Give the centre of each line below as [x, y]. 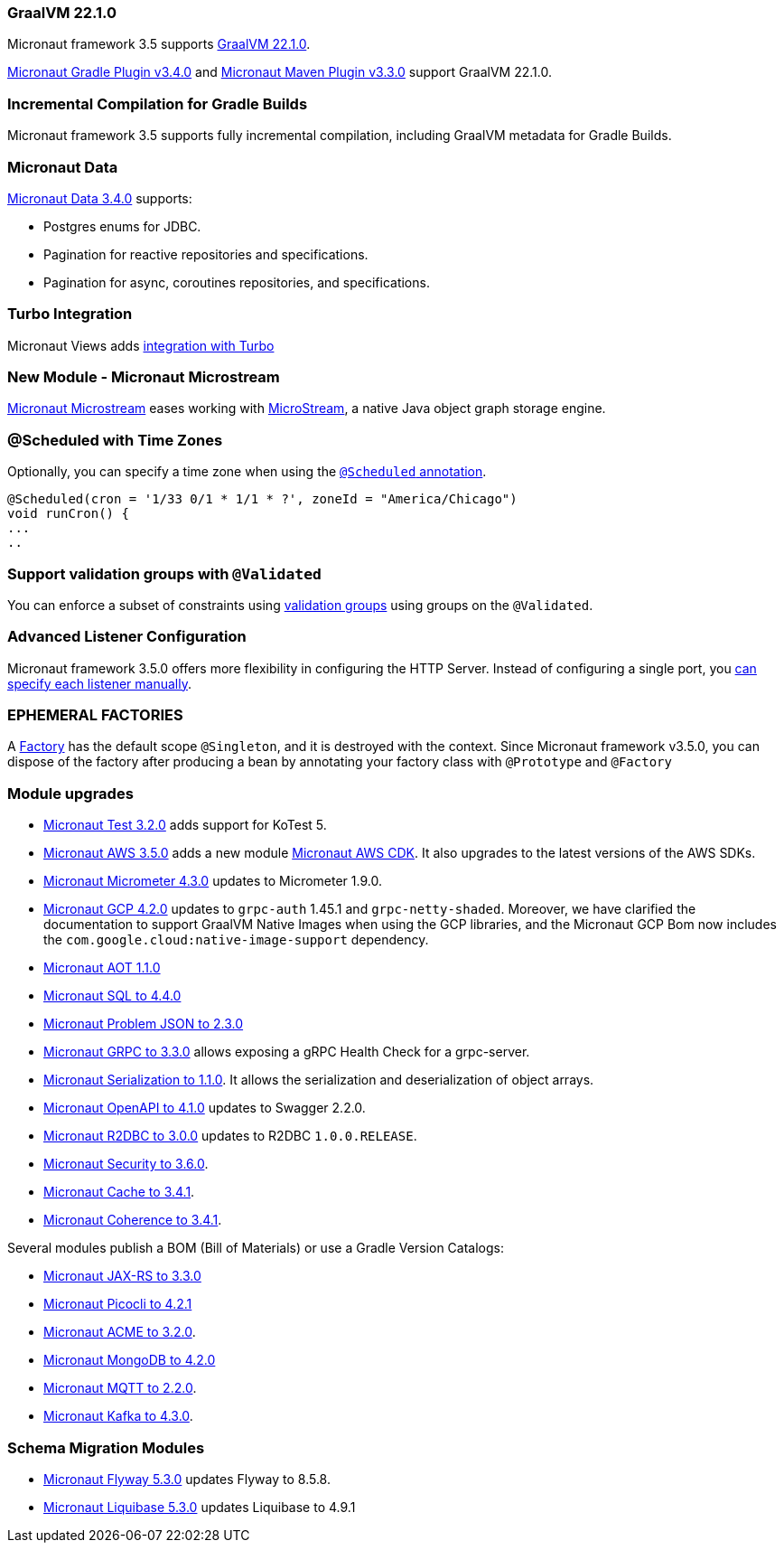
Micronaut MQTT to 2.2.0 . [120, 1388]
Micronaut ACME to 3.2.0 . [120, 1332]
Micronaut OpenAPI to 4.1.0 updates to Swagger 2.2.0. [205, 1108]
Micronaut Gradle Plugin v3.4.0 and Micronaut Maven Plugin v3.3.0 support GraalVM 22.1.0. [280, 72]
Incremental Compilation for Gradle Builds [158, 103]
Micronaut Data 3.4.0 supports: [100, 198]
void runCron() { [68, 514]
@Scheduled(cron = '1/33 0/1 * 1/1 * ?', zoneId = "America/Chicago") [262, 499]
